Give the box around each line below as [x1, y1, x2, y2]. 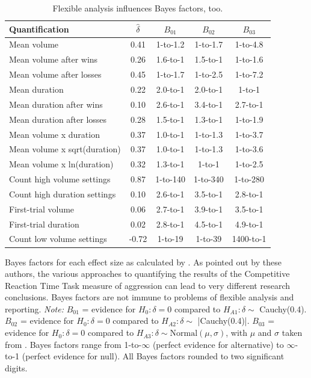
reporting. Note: [5, 302, 64, 315]
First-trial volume [9, 202, 75, 215]
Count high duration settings [9, 187, 116, 200]
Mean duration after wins [9, 98, 103, 110]
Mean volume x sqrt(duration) [9, 143, 121, 155]
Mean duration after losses [9, 113, 107, 125]
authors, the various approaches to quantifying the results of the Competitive [5, 267, 290, 280]
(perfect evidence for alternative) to [152, 338, 284, 350]
